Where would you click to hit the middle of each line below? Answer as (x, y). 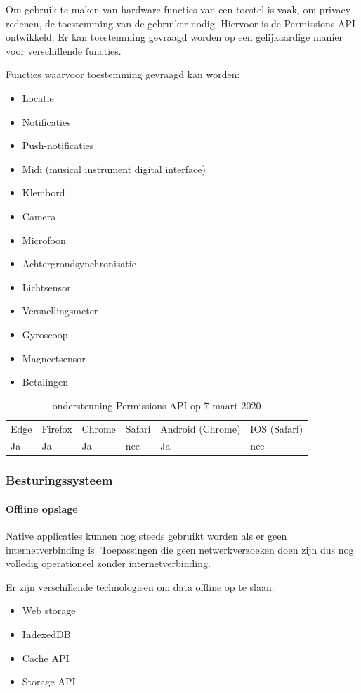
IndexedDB (46, 634)
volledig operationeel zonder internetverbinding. (108, 563)
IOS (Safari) (277, 428)
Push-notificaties (58, 145)
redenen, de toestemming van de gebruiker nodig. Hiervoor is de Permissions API (180, 23)
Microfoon (44, 240)
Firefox (57, 428)
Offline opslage (42, 508)
